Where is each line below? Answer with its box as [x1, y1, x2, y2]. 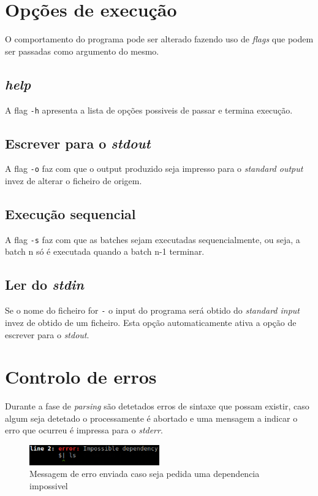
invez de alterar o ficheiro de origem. [5, 174, 142, 187]
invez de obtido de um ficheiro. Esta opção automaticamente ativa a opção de [5, 316, 297, 328]
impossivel [29, 479, 68, 492]
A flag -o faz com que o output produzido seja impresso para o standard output [5, 162, 303, 175]
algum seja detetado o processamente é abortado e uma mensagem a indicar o [5, 411, 298, 424]
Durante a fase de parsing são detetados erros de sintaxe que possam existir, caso [5, 400, 309, 413]
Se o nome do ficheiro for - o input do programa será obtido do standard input [5, 304, 300, 317]
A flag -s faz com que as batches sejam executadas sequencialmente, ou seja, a [5, 233, 300, 246]
